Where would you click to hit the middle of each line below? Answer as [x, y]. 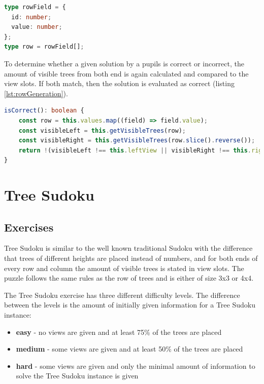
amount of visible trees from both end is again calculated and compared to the [126, 73]
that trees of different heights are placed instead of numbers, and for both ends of [131, 258]
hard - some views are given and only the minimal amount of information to [136, 366]
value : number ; [37, 27]
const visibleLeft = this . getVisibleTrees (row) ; [102, 130]
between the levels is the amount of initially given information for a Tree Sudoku [130, 305]
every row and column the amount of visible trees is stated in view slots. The [124, 268]
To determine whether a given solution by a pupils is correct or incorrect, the [124, 63]
